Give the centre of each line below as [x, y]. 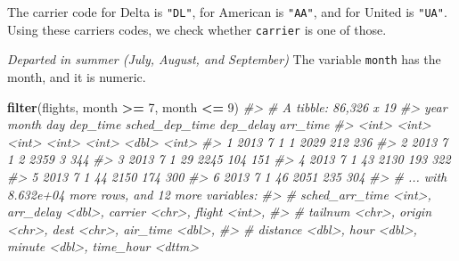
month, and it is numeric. [77, 76]
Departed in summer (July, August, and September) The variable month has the [224, 59]
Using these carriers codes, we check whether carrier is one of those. [197, 29]
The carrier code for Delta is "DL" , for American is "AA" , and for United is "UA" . [227, 12]
